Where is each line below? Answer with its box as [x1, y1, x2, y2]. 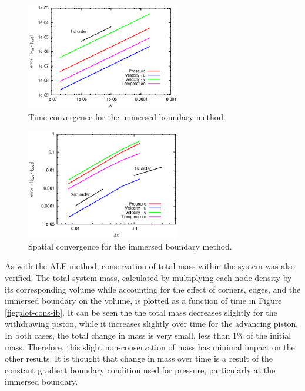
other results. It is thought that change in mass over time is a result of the [5, 352, 273, 365]
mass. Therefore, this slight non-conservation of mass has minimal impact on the [5, 340, 295, 353]
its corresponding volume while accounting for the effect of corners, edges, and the [5, 283, 301, 295]
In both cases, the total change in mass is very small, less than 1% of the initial [5, 329, 291, 342]
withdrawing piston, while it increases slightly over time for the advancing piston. [5, 317, 299, 330]
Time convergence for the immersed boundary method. [28, 110, 226, 122]
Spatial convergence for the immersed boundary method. [28, 240, 232, 252]
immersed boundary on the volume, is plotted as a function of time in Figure [5, 294, 282, 307]
